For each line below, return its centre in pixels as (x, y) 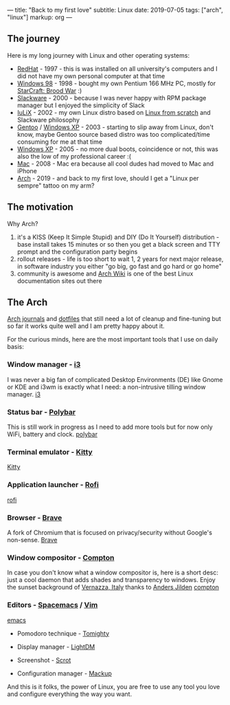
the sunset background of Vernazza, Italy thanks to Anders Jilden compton (113, 587)
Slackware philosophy (48, 120)
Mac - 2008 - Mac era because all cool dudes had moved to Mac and (115, 164)
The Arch (27, 303)
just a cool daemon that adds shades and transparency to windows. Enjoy (112, 580)
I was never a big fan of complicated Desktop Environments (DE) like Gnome (115, 379)
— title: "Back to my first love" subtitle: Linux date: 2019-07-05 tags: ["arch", (115, 10)
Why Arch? (23, 223)
